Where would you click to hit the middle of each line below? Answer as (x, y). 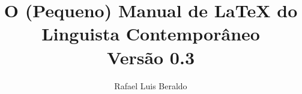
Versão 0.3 (151, 57)
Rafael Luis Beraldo (151, 85)
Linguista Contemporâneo (151, 34)
